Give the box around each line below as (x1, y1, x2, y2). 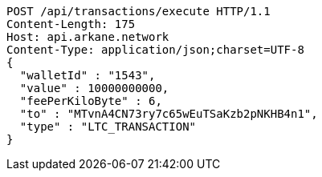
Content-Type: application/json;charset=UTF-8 (6, 43, 304, 56)
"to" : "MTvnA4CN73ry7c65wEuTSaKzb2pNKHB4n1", (19, 107, 318, 120)
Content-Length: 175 (6, 18, 136, 30)
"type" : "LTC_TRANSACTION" (19, 120, 197, 133)
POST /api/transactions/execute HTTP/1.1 (6, 5, 271, 18)
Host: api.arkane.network (6, 30, 169, 43)
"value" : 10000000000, (19, 82, 169, 95)
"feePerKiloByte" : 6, (19, 95, 162, 107)
